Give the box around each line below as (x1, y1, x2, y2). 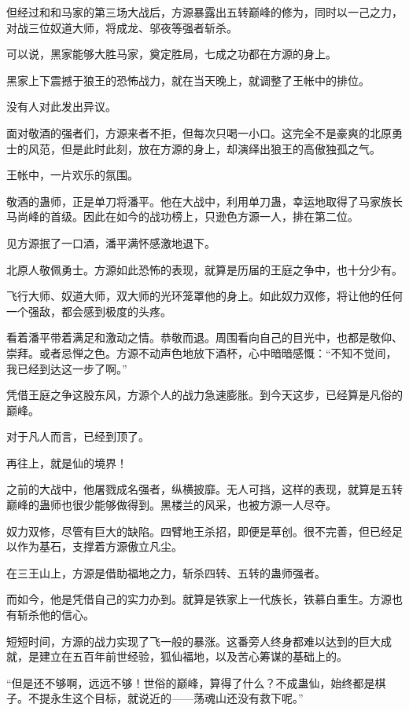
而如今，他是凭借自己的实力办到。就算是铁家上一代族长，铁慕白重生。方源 (6, 591, 392, 607)
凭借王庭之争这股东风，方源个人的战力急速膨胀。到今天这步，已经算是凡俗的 (6, 387, 403, 403)
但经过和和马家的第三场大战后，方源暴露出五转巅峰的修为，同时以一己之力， (6, 4, 403, 20)
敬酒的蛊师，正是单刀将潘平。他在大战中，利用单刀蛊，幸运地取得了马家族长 (6, 192, 403, 209)
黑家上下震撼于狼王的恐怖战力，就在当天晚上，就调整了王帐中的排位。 (6, 71, 370, 88)
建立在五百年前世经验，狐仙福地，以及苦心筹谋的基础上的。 (39, 648, 348, 665)
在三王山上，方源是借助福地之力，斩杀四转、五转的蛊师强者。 (6, 564, 326, 581)
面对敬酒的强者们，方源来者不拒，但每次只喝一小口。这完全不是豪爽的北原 (6, 124, 392, 141)
